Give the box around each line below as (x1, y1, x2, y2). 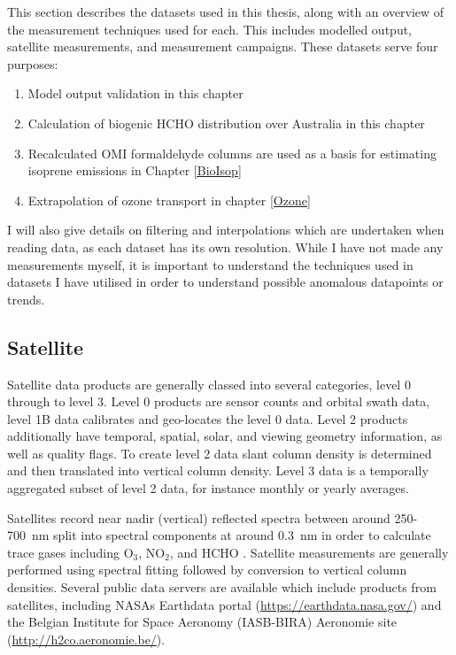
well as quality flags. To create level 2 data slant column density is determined (7, 443, 432, 462)
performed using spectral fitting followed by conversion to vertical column (7, 560, 407, 579)
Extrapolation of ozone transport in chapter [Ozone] (27, 190, 311, 209)
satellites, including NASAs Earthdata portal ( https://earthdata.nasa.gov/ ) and (7, 595, 442, 613)
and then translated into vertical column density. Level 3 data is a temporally (7, 461, 429, 480)
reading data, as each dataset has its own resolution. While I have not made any (7, 237, 444, 256)
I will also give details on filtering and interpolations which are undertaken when (7, 220, 444, 239)
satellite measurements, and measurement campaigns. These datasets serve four (7, 37, 438, 56)
